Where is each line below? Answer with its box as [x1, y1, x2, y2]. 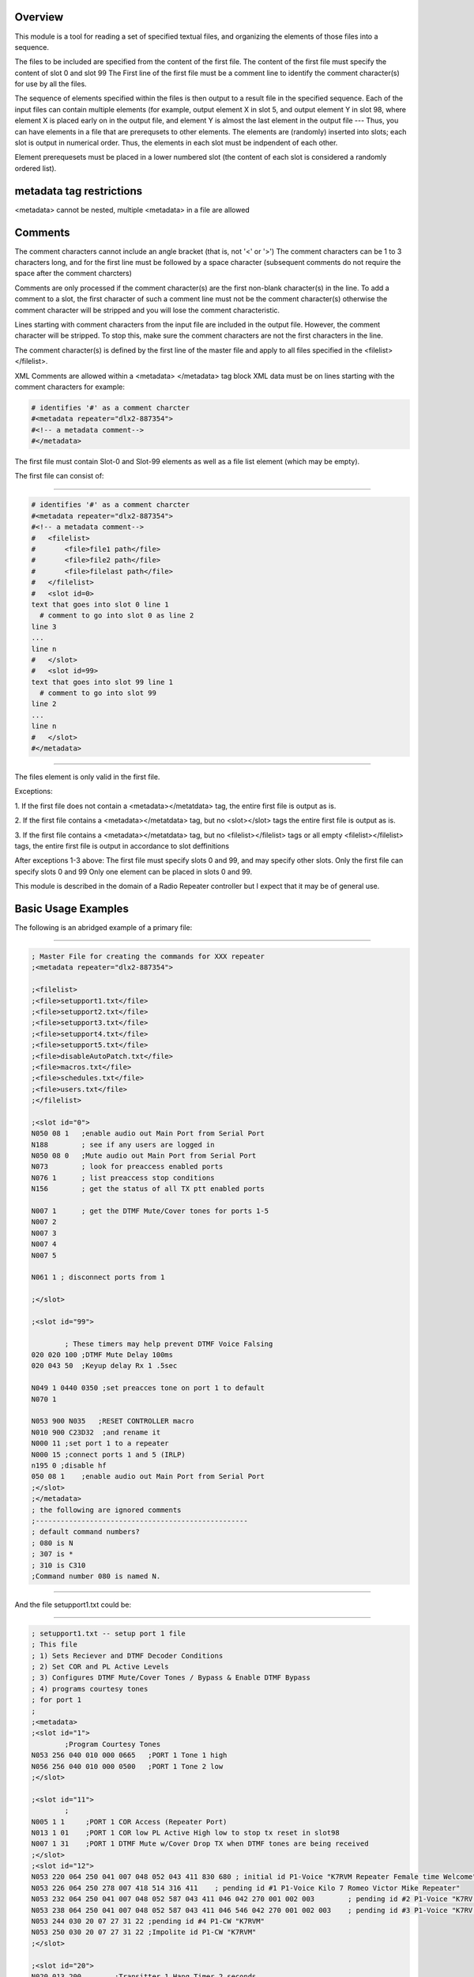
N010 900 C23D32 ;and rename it [31, 1427, 161, 1437]
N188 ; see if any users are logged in [31, 1140, 215, 1149]
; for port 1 [31, 1695, 82, 1704]
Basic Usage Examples [14, 902, 130, 915]
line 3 [31, 622, 57, 631]
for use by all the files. [14, 79, 87, 89]
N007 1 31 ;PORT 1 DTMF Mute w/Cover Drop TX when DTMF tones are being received [31, 1839, 369, 1848]
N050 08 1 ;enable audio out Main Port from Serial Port [31, 1129, 265, 1138]
